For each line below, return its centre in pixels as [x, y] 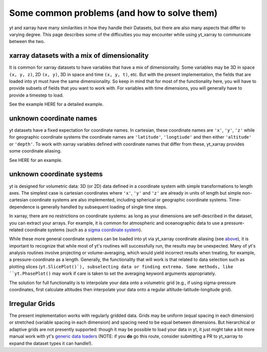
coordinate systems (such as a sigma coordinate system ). [83, 230]
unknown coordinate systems [56, 174]
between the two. [27, 42]
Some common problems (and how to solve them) [113, 13]
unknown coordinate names [53, 118]
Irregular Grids [32, 304]
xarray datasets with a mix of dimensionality [79, 56]
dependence [22, 207]
